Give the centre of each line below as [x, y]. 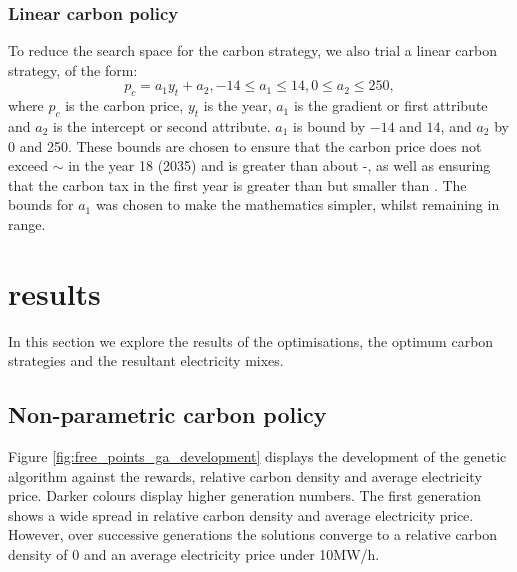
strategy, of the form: [73, 69]
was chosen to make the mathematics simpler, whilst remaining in [297, 204]
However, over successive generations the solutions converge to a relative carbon [253, 534]
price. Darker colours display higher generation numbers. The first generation [244, 495]
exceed [28, 165]
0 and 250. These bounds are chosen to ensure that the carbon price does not [245, 145]
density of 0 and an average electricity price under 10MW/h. [194, 554]
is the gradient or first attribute [390, 105]
